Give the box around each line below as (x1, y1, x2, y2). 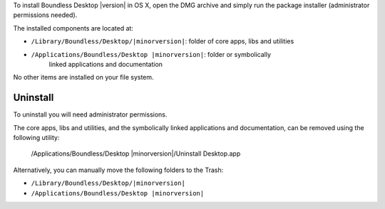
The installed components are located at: (13, 23, 133, 32)
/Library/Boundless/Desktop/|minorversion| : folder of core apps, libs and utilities (31, 37, 294, 45)
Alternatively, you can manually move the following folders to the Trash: (13, 166, 224, 174)
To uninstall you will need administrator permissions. (13, 110, 168, 119)
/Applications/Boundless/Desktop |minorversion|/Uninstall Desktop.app (31, 149, 241, 158)
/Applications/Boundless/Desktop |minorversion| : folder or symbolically (31, 50, 271, 58)
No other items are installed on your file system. (13, 73, 154, 82)
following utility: (13, 134, 60, 142)
